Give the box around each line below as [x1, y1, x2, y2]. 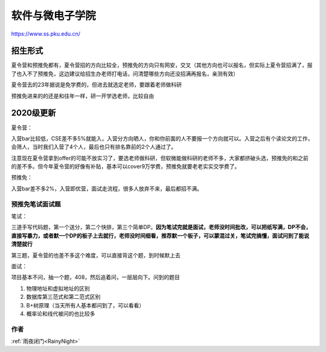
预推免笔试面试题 [11, 200, 61, 208]
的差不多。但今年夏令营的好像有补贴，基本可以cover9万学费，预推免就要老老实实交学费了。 [11, 163, 240, 170]
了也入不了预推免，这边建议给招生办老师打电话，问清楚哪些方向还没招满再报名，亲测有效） [11, 70, 238, 77]
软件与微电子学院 [11, 9, 97, 22]
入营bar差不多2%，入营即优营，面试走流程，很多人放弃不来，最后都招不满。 [11, 184, 203, 192]
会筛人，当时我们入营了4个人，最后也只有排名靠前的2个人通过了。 [11, 143, 177, 151]
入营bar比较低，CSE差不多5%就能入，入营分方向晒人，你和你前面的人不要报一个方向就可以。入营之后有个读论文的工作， [11, 134, 313, 142]
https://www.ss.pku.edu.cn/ [11, 30, 81, 37]
